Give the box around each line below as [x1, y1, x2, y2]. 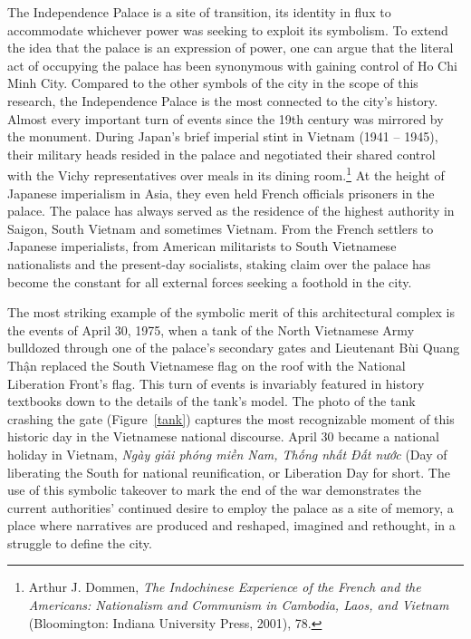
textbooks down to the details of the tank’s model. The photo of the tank [7, 392, 416, 411]
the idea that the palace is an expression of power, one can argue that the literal [7, 38, 454, 57]
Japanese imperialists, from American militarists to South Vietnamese [7, 237, 397, 256]
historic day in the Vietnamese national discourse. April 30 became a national [7, 427, 439, 446]
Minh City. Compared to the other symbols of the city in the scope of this [7, 73, 418, 92]
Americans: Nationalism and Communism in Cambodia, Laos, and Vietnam [28, 595, 449, 615]
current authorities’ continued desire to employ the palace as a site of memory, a [7, 498, 454, 517]
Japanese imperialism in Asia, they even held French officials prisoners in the [7, 183, 435, 202]
